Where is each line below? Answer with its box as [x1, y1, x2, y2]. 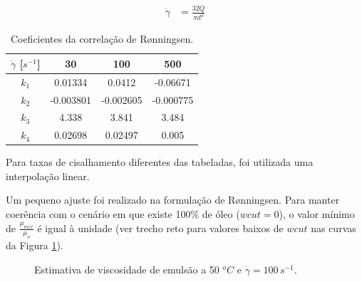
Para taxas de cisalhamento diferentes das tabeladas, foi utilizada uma [6, 155, 314, 169]
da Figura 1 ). [6, 238, 63, 253]
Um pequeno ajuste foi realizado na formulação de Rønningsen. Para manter [6, 192, 340, 207]
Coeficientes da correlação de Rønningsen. [10, 31, 194, 46]
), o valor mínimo [279, 207, 355, 221]
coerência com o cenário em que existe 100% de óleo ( [6, 207, 240, 221]
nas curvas [311, 220, 356, 235]
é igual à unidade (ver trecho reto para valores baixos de [37, 220, 284, 235]
